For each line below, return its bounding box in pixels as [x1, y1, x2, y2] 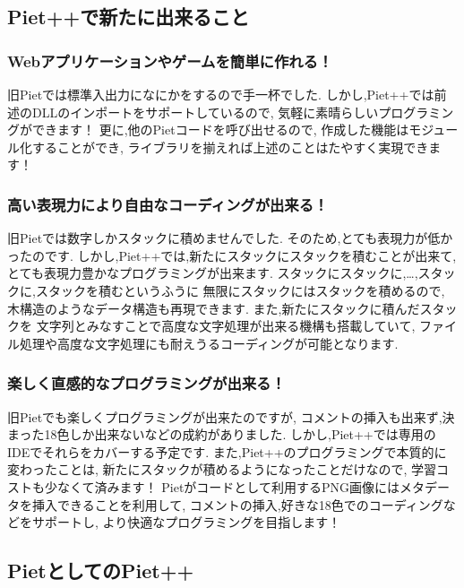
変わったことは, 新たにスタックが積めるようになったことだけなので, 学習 [7, 460, 437, 479]
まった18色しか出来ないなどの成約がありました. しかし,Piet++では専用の [7, 425, 436, 444]
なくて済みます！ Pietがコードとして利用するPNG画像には [56, 477, 400, 496]
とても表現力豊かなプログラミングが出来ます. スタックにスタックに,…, [7, 264, 418, 282]
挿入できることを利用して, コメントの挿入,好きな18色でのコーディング [31, 495, 443, 514]
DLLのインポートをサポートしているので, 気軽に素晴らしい [31, 102, 379, 121]
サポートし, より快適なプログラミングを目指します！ [31, 513, 341, 532]
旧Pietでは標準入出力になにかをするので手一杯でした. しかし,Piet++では [7, 85, 434, 103]
